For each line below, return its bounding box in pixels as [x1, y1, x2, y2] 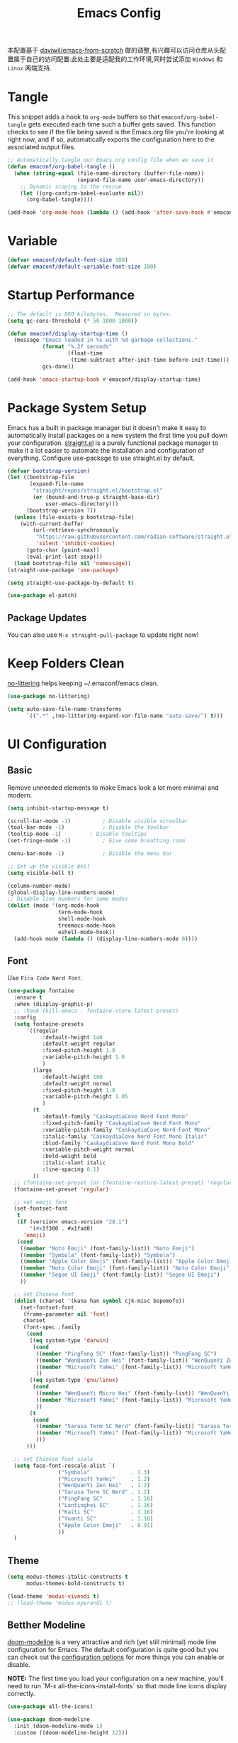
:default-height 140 [42, 1034, 103, 1041]
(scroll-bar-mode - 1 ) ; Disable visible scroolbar [7, 817, 189, 825]
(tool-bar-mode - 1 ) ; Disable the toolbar [7, 824, 170, 831]
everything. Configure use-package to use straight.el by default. [7, 454, 195, 462]
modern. [7, 790, 33, 799]
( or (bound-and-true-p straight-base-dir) [33, 494, 160, 501]
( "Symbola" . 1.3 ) [57, 1469, 151, 1476]
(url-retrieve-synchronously [33, 527, 119, 534]
